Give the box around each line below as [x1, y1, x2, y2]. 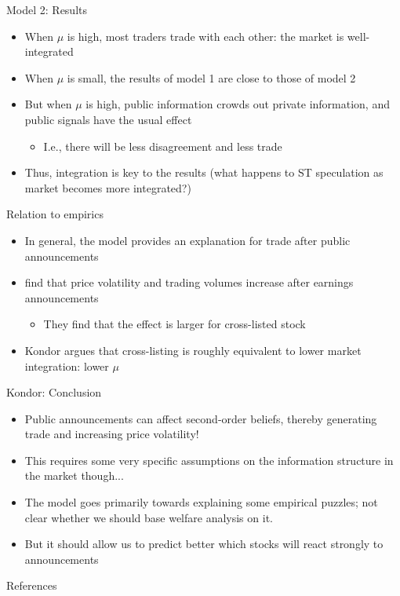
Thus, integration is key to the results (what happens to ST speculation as [24, 164, 384, 181]
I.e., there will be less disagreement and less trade [43, 137, 282, 154]
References [6, 577, 57, 594]
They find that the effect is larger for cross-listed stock [43, 316, 306, 332]
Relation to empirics [6, 206, 104, 222]
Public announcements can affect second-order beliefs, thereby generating [24, 410, 377, 426]
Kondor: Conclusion [6, 384, 102, 400]
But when [24, 96, 72, 112]
